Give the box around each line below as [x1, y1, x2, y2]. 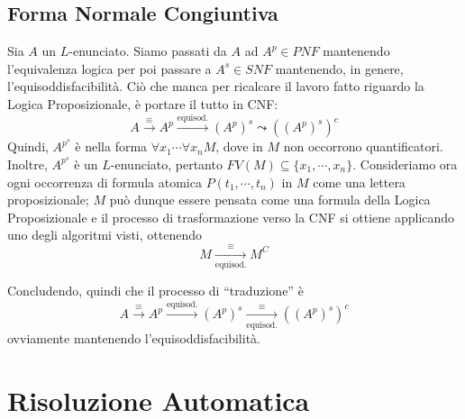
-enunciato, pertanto [110, 154, 223, 173]
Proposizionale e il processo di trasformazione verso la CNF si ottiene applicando [7, 207, 455, 226]
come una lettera [313, 172, 406, 191]
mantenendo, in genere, [275, 59, 404, 77]
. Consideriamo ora [352, 154, 458, 173]
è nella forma [75, 137, 148, 156]
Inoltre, [7, 154, 48, 173]
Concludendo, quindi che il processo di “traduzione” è [7, 281, 304, 300]
